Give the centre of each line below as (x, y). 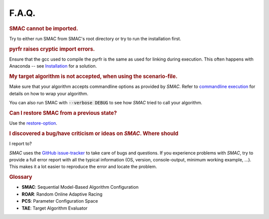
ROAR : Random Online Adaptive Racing (62, 194)
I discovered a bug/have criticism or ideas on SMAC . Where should (94, 133)
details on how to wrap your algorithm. (49, 93)
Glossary (21, 177)
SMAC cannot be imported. (44, 28)
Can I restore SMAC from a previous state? (63, 113)
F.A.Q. (22, 13)
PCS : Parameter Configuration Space (60, 201)
